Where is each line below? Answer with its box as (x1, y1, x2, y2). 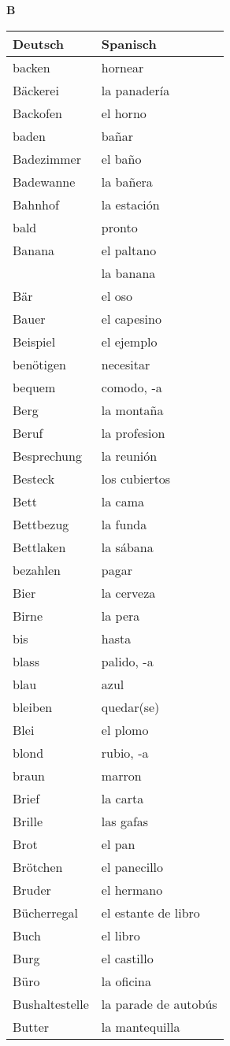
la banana (101, 263, 156, 282)
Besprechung (13, 446, 82, 465)
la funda (101, 514, 147, 533)
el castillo (101, 948, 154, 967)
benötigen (13, 354, 67, 373)
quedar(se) (101, 697, 160, 716)
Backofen (13, 103, 62, 122)
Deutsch (13, 34, 65, 53)
